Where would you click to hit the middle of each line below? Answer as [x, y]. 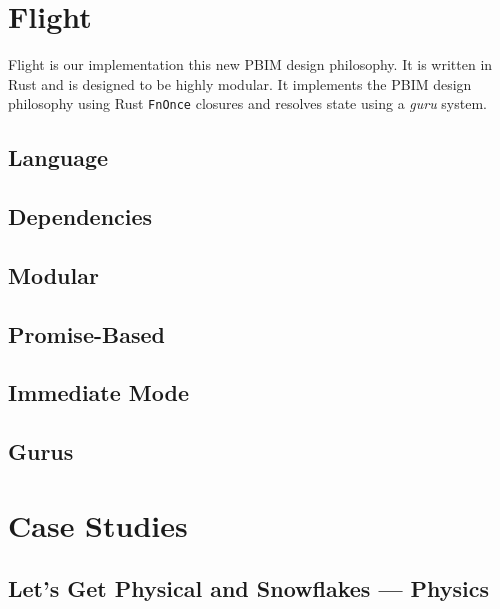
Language [58, 157]
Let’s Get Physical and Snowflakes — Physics [249, 588]
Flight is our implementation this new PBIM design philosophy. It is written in [250, 64]
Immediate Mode [98, 392]
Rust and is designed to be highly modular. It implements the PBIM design [240, 83]
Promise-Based [86, 333]
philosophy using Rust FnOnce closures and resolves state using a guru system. [247, 103]
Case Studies [98, 524]
